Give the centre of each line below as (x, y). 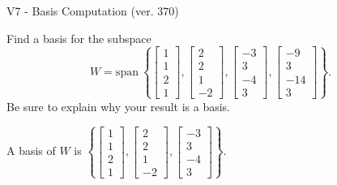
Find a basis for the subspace (79, 38)
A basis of (31, 151)
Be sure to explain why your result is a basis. (119, 106)
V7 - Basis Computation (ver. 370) (93, 11)
